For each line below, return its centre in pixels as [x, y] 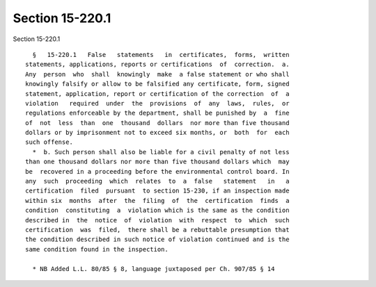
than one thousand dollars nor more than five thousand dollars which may [157, 162]
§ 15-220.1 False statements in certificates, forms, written [161, 55]
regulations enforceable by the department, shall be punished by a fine [157, 113]
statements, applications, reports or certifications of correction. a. [157, 65]
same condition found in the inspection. [97, 249]
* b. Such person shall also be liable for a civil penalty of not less [161, 152]
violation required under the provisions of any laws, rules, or [157, 103]
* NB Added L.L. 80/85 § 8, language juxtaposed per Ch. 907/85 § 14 [154, 269]
